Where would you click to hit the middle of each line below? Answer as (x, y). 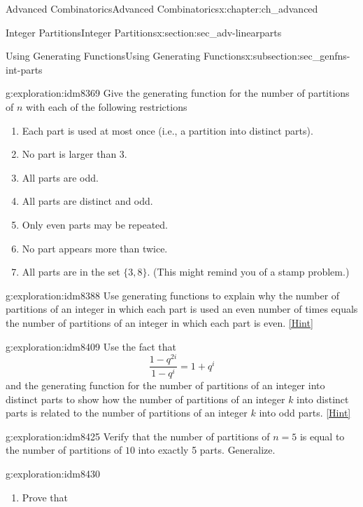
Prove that (45, 497)
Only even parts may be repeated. (95, 224)
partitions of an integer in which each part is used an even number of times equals (182, 309)
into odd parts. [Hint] (305, 413)
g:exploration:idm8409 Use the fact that (91, 346)
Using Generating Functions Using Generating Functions (126, 56)
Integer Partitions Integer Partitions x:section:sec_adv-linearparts (144, 32)
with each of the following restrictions (107, 106)
